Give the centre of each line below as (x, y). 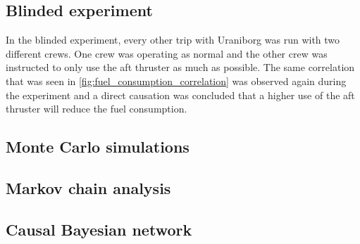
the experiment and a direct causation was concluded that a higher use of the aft (180, 95)
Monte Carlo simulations (98, 147)
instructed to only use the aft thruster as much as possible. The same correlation (180, 67)
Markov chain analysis (88, 187)
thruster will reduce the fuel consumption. (97, 109)
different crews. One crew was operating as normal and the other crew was (167, 53)
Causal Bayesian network (99, 229)
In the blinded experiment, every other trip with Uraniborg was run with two (173, 40)
